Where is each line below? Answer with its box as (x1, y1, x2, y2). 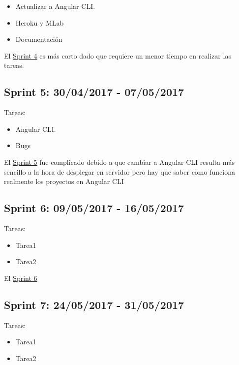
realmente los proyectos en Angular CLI (4, 176, 124, 186)
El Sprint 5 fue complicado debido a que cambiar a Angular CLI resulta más (4, 156, 235, 167)
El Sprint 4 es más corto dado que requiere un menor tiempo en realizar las (4, 50, 231, 61)
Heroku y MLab (15, 17, 64, 28)
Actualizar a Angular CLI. (15, 1, 95, 11)
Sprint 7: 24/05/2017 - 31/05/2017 (4, 297, 184, 312)
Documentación (15, 34, 62, 44)
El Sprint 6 (4, 273, 37, 283)
